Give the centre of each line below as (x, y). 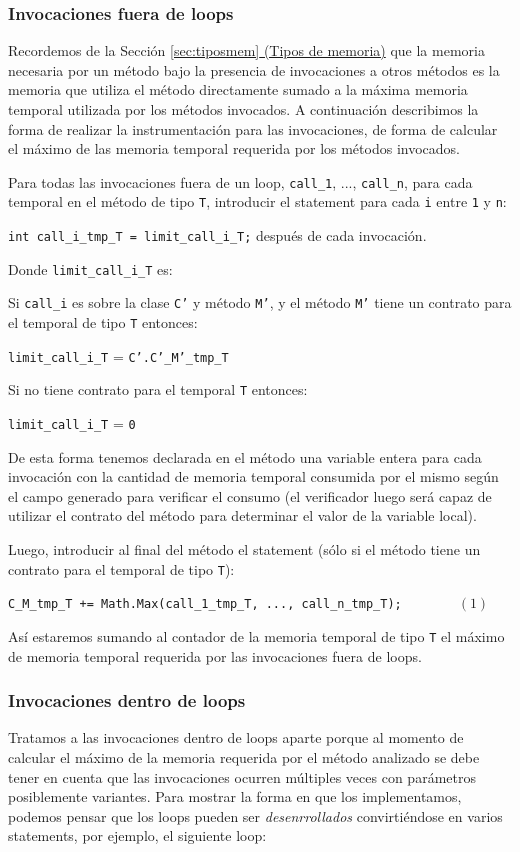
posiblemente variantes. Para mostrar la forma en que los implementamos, (235, 796)
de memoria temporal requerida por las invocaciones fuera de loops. (215, 655)
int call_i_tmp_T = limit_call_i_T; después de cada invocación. (217, 235)
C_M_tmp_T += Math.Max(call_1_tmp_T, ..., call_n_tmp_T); (205, 604)
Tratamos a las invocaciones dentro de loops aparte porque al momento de (236, 737)
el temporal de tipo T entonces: (103, 322)
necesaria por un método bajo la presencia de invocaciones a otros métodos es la (254, 69)
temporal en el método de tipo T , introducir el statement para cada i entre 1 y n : (257, 201)
